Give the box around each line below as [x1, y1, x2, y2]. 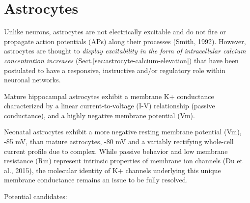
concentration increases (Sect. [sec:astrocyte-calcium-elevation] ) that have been [4, 55, 239, 65]
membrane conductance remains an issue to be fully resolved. [4, 175, 188, 185]
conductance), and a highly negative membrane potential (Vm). [4, 110, 195, 120]
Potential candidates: [4, 191, 67, 202]
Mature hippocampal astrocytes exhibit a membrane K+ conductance [4, 91, 214, 101]
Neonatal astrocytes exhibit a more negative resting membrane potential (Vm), [4, 127, 242, 137]
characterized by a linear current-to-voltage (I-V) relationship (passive [4, 101, 215, 111]
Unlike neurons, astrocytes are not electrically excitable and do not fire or [4, 26, 226, 37]
